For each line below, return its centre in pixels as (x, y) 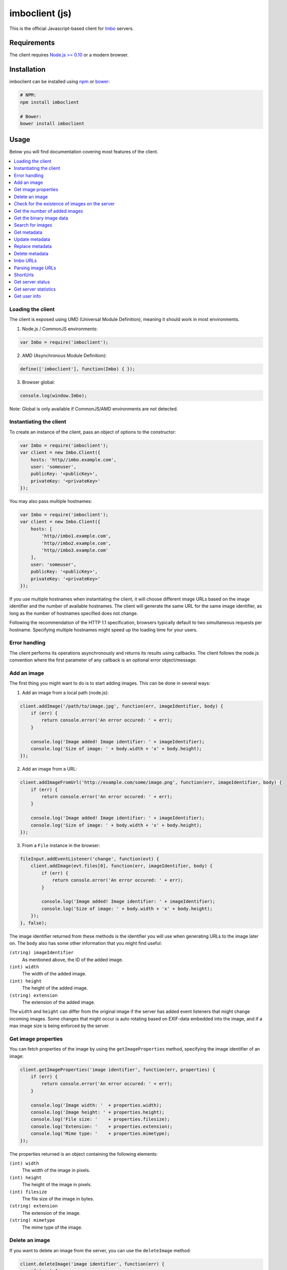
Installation (27, 69)
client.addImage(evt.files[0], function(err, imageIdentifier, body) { (122, 866)
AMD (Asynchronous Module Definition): (64, 355)
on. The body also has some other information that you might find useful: (86, 943)
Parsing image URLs (35, 268)
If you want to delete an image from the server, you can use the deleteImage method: (100, 1250)
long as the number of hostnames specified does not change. (74, 613)
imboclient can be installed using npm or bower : (60, 82)
